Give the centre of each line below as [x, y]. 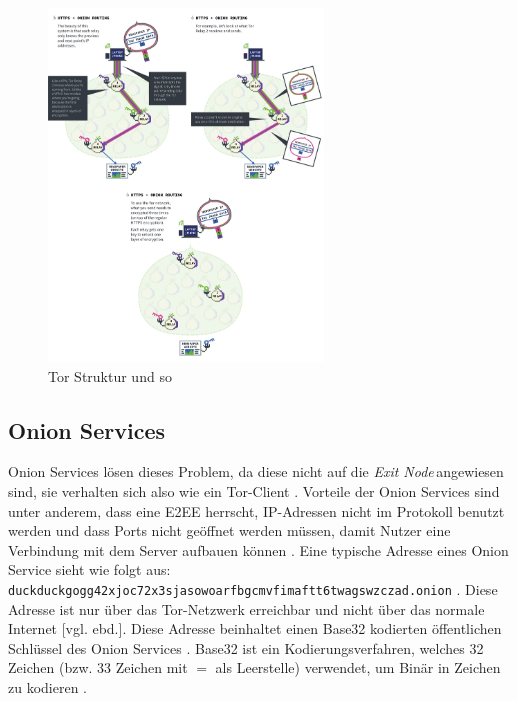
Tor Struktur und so [110, 375]
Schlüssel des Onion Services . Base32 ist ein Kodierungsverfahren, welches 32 [246, 647]
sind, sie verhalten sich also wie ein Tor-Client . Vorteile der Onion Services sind [254, 491]
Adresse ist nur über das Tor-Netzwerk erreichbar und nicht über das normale [246, 608]
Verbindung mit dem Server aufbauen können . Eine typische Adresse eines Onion [258, 549]
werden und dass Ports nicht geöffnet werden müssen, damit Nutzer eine [229, 530]
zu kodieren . [48, 687]
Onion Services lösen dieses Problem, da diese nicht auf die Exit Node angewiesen [256, 471]
